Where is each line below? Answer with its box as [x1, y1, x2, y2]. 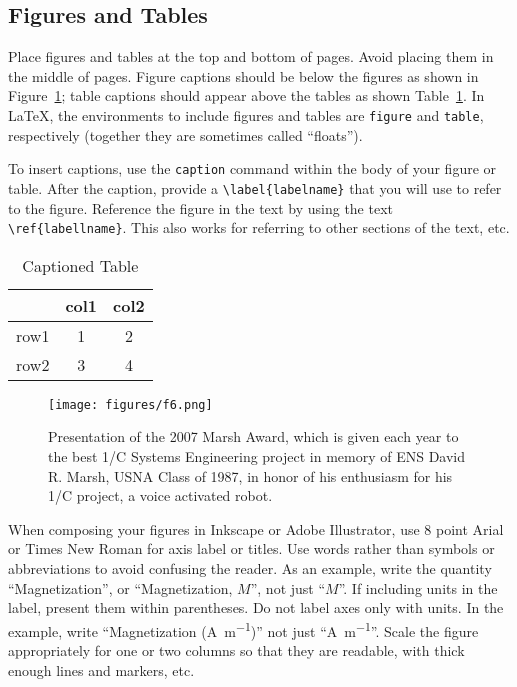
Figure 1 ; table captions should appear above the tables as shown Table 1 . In [8, 85, 485, 106]
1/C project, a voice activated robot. [48, 485, 273, 506]
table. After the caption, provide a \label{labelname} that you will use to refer [8, 177, 502, 198]
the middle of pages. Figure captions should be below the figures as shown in [8, 65, 479, 86]
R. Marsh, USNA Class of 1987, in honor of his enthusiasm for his [48, 465, 453, 486]
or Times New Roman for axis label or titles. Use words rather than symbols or [8, 538, 495, 559]
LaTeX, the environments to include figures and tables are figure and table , [8, 104, 484, 125]
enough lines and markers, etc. [8, 659, 195, 680]
